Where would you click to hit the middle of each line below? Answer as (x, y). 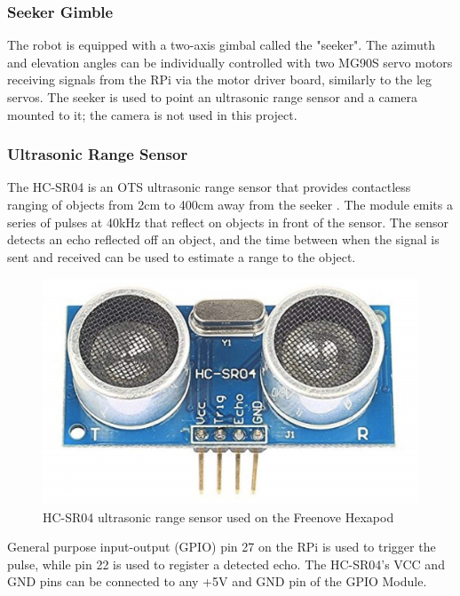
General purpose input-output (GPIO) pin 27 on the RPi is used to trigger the (222, 547)
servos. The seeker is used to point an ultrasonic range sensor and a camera (213, 97)
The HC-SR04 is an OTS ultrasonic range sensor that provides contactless (209, 187)
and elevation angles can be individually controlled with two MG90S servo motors (230, 62)
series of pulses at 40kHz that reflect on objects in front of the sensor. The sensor (228, 222)
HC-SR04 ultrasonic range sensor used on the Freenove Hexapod (218, 517)
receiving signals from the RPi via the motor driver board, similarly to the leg (220, 79)
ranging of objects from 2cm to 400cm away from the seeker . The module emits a (230, 204)
